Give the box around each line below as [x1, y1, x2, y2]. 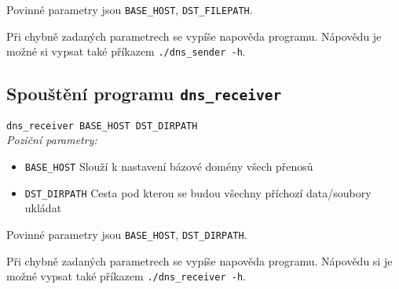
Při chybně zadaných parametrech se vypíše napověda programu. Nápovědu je [6, 27, 382, 44]
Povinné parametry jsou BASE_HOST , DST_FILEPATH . [6, 2, 253, 17]
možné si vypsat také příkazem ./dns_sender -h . [6, 43, 246, 60]
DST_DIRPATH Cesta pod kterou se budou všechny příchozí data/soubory [24, 184, 372, 200]
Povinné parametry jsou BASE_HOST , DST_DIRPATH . [6, 226, 247, 242]
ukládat [24, 200, 62, 216]
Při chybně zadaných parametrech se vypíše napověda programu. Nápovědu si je [6, 252, 393, 269]
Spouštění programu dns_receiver [6, 81, 282, 106]
